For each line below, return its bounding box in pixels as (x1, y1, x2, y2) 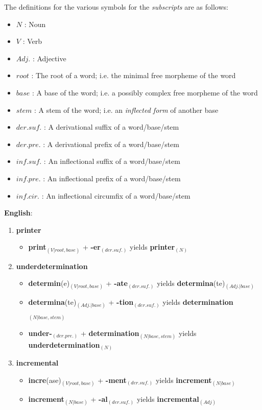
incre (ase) (28, 374, 61, 385)
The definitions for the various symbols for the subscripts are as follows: (4, 2, 228, 12)
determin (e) (28, 278, 70, 288)
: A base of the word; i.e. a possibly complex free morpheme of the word (32, 87, 258, 98)
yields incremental (136, 394, 199, 404)
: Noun (24, 18, 46, 29)
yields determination (162, 297, 233, 307)
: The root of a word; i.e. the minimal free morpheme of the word (31, 70, 236, 81)
